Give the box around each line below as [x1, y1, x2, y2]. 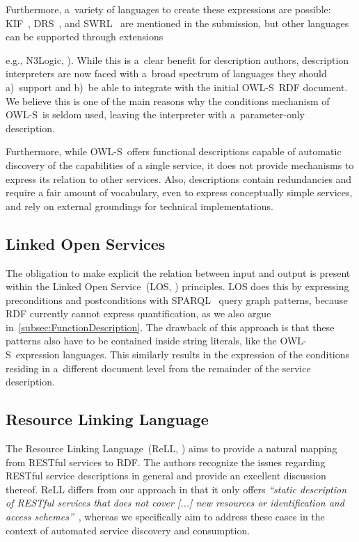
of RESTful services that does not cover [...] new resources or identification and [6, 495, 344, 510]
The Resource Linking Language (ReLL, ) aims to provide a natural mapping [6, 441, 337, 456]
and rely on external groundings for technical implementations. [6, 198, 273, 213]
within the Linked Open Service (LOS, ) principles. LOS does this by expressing [6, 279, 349, 294]
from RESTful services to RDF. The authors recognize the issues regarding [6, 454, 326, 469]
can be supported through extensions [6, 29, 163, 44]
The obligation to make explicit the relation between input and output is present [6, 265, 351, 280]
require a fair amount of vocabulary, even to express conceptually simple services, [6, 185, 353, 200]
